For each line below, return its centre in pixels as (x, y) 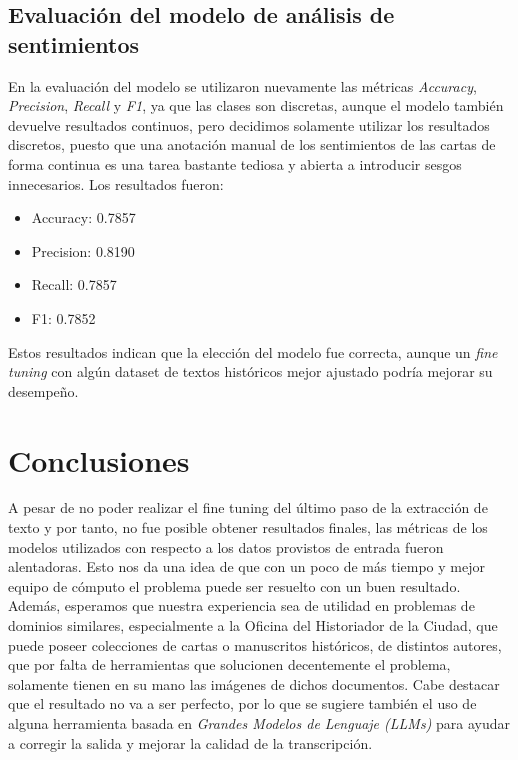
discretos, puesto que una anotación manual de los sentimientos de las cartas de (252, 144)
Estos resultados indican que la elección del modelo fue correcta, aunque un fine (253, 351)
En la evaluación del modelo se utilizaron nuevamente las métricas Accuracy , (242, 85)
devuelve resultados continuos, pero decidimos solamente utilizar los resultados (249, 124)
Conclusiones (99, 459)
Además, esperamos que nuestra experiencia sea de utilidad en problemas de (241, 605)
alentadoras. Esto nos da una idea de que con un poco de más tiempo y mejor (246, 566)
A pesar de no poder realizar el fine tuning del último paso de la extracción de (248, 507)
